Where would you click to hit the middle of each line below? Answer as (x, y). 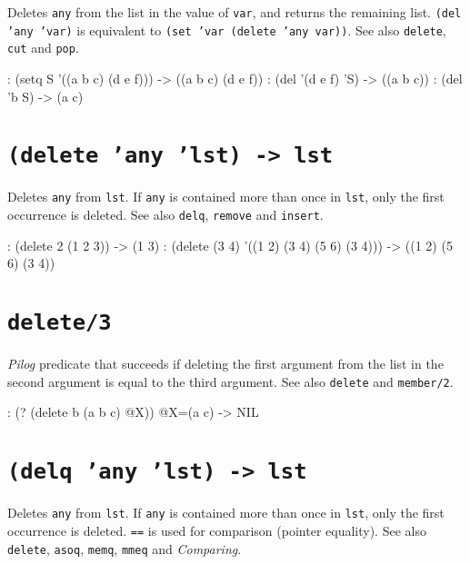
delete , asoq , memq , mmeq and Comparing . (125, 548)
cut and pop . (43, 48)
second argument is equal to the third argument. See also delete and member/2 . (230, 381)
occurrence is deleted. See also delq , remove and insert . (165, 215)
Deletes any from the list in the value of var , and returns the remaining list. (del (235, 12)
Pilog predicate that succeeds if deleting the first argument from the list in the (225, 364)
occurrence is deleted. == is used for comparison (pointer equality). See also (217, 530)
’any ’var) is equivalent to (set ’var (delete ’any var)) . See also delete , (227, 30)
